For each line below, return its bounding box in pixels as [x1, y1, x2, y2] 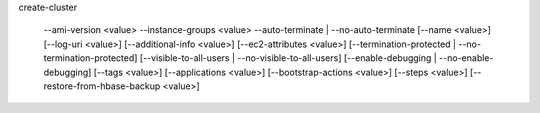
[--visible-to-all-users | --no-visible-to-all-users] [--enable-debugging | [139, 52, 437, 64]
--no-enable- [438, 52, 494, 64]
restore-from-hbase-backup [43, 80, 161, 92]
